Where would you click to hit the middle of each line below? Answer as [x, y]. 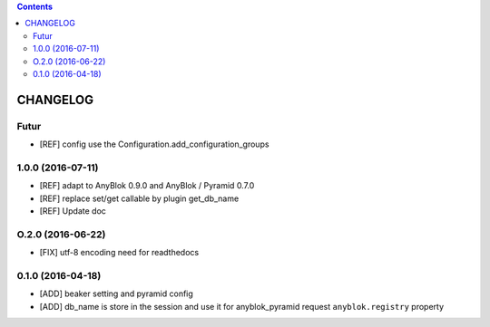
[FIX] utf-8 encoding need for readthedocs [119, 253]
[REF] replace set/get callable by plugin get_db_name [139, 198]
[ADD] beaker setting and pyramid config [117, 293]
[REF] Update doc [73, 211]
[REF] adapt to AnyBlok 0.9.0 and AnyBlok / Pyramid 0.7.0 [147, 186]
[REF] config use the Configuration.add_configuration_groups [154, 144]
